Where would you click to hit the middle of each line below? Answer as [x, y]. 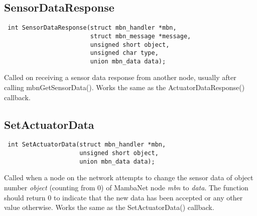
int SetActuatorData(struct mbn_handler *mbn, [87, 145]
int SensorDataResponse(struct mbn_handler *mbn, [92, 28]
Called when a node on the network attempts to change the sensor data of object [129, 177]
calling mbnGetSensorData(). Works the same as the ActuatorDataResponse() [124, 87]
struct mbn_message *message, [141, 36]
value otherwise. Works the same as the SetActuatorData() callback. [109, 207]
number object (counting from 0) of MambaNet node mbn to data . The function [126, 188]
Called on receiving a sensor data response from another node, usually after [120, 77]
